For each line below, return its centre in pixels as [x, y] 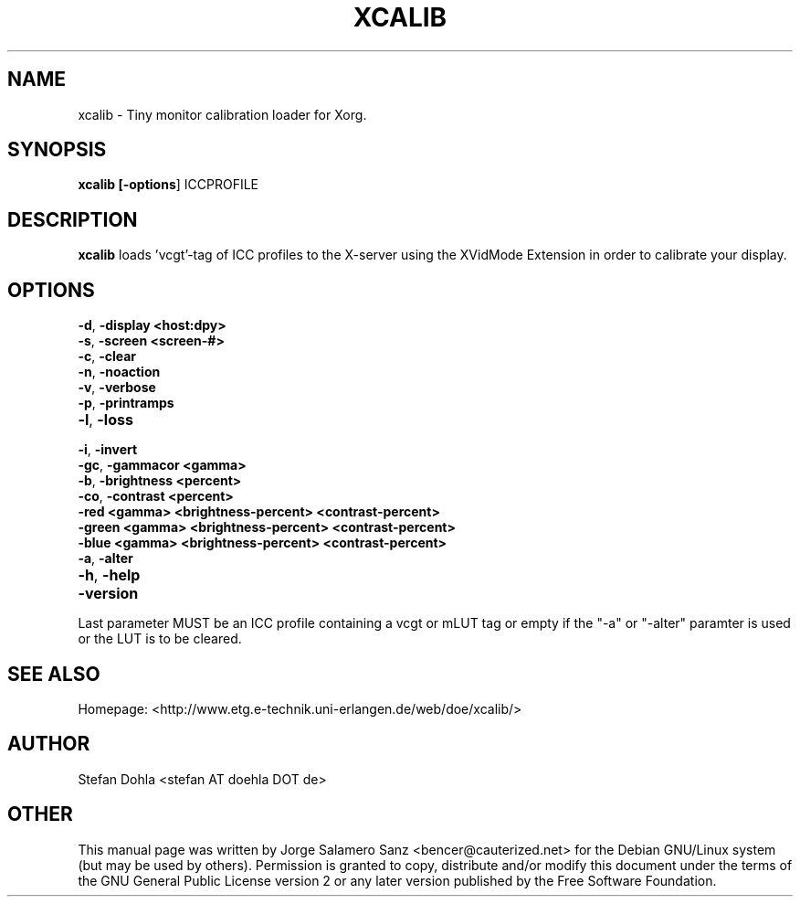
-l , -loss [105, 420]
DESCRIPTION [73, 219]
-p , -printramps [126, 403]
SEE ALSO [54, 674]
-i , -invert [108, 450]
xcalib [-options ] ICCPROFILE [168, 185]
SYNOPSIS [57, 150]
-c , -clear [107, 356]
